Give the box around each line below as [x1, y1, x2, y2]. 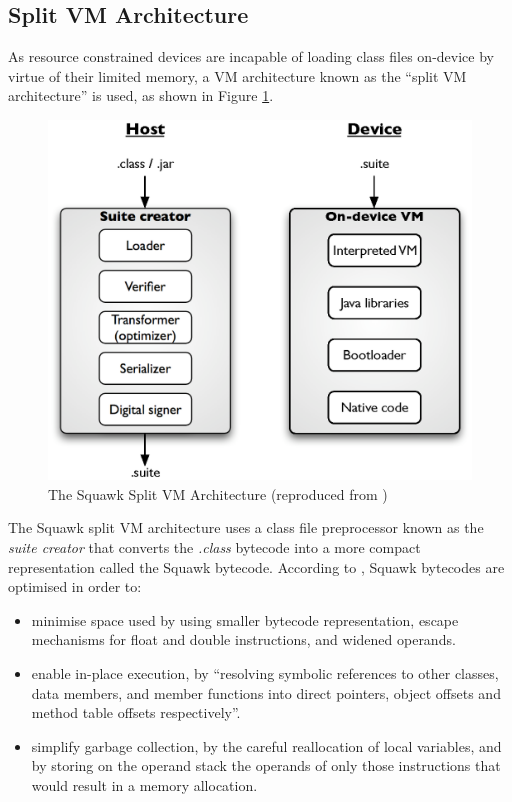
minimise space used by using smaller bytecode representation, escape [31, 609, 459, 630]
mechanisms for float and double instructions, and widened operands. [31, 629, 456, 650]
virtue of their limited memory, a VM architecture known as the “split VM [8, 65, 467, 86]
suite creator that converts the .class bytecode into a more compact [8, 537, 421, 557]
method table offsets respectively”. [31, 702, 241, 723]
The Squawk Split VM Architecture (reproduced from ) [48, 483, 388, 504]
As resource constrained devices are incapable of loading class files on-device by [8, 46, 494, 67]
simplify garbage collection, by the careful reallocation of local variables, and [31, 735, 502, 756]
